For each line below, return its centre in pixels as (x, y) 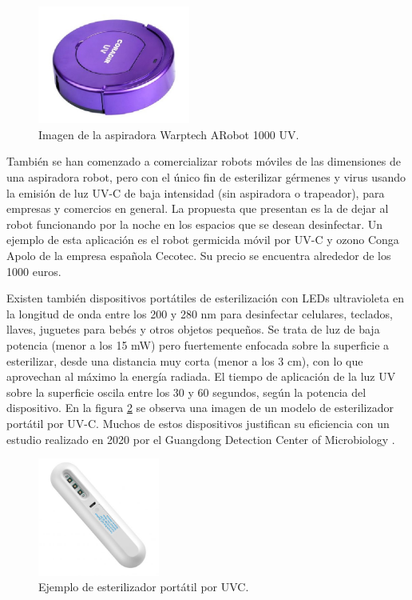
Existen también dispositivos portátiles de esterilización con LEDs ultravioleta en (206, 298)
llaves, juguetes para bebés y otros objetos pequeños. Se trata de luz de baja (193, 329)
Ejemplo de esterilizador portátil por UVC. (144, 587)
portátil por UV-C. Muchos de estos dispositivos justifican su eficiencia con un (198, 423)
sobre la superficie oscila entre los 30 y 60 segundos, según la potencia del (186, 392)
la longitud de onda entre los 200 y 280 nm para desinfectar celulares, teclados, (200, 313)
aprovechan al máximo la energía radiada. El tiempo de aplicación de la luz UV (201, 376)
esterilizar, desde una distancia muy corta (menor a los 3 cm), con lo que (185, 360)
